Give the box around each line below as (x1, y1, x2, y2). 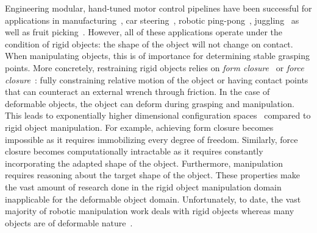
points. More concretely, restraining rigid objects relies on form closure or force (5, 61, 304, 74)
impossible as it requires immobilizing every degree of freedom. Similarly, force (5, 133, 298, 145)
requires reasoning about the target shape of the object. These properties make (5, 169, 300, 181)
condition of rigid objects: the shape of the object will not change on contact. (5, 37, 293, 50)
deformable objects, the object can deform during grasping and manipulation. (5, 97, 294, 110)
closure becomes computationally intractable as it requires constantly (5, 145, 263, 158)
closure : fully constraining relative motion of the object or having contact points (5, 73, 308, 86)
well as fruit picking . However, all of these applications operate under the (5, 26, 283, 38)
